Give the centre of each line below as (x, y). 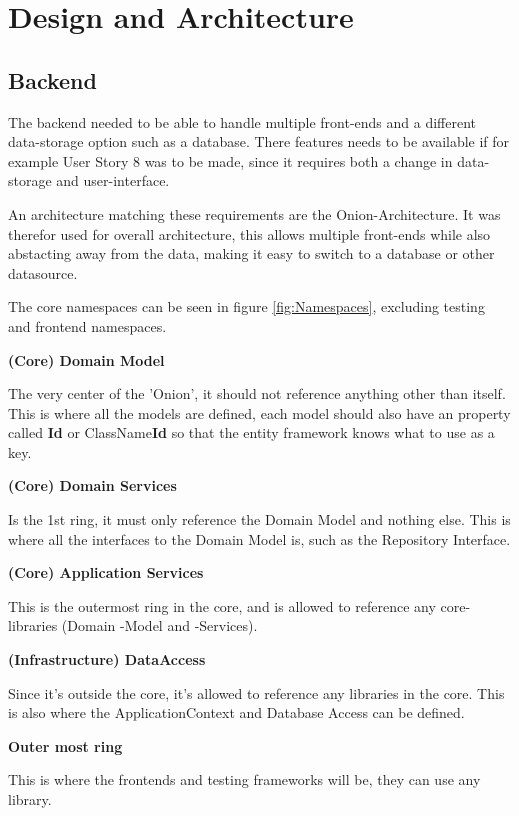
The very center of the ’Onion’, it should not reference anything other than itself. (257, 393)
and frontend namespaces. (87, 325)
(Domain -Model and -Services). (159, 625)
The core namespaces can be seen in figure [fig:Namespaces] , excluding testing (246, 306)
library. (30, 799)
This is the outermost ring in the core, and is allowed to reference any (222, 605)
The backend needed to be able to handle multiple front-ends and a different (242, 121)
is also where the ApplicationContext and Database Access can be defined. (236, 712)
